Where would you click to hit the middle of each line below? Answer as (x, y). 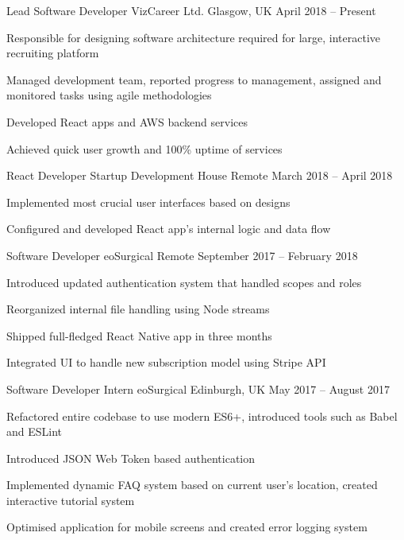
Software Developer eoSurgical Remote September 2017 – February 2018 (182, 255)
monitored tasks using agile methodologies (109, 95)
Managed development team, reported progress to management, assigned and (194, 79)
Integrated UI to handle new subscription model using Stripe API (166, 362)
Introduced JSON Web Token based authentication (131, 458)
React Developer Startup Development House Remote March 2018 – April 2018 (200, 175)
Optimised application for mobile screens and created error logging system (187, 527)
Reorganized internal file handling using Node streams (138, 309)
